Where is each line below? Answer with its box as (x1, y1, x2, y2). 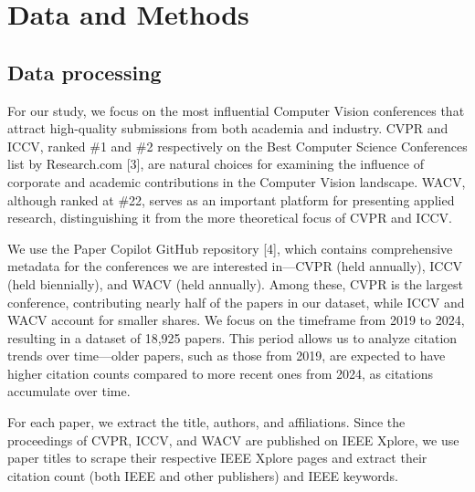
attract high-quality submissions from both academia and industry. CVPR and (7, 119, 449, 138)
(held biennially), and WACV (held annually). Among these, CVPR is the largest (7, 274, 463, 293)
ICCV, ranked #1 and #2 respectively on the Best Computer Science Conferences (7, 136, 468, 155)
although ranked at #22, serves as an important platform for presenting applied (7, 190, 455, 209)
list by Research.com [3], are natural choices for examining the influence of (7, 154, 424, 173)
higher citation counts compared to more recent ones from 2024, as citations (7, 363, 433, 382)
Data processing (7, 58, 162, 86)
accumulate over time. (7, 382, 131, 401)
